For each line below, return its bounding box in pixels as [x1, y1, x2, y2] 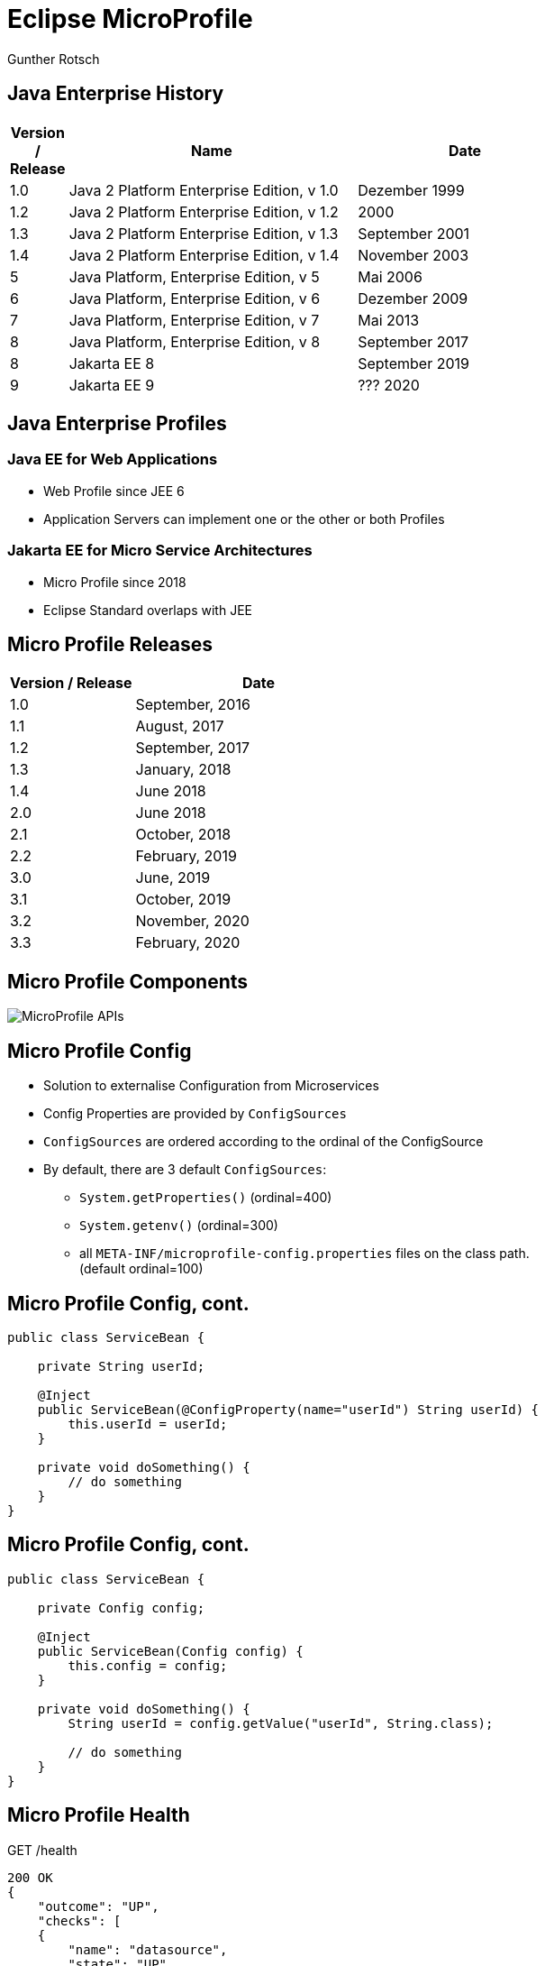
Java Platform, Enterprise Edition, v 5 [68, 267, 320, 286]
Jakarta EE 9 [68, 375, 155, 394]
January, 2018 [135, 760, 232, 779]
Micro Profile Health [7, 1804, 190, 1827]
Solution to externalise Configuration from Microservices [43, 1078, 379, 1094]
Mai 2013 [358, 310, 420, 329]
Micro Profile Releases [7, 632, 213, 656]
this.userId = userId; [68, 1416, 228, 1431]
